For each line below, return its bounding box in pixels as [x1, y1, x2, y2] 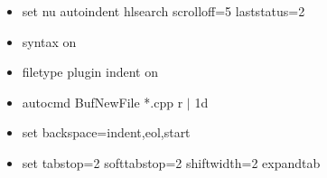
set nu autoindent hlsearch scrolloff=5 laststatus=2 [22, 2, 305, 20]
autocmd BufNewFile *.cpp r [22, 92, 183, 111]
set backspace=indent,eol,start [22, 123, 191, 142]
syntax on [22, 32, 77, 51]
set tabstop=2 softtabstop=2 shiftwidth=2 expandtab [22, 153, 321, 172]
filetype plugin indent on [22, 62, 158, 81]
